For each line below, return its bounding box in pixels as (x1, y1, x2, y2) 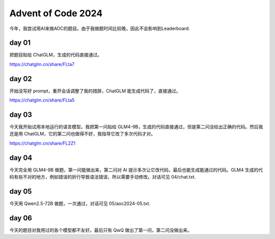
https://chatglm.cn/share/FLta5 (9, 97, 75, 104)
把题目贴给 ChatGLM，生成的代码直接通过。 (9, 52, 102, 58)
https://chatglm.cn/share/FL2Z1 (9, 140, 76, 146)
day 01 (9, 39, 31, 47)
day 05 (9, 187, 32, 195)
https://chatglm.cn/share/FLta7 (9, 61, 75, 67)
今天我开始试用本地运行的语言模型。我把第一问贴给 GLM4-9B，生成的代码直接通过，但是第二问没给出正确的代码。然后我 (9, 124, 263, 130)
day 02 (9, 74, 33, 83)
